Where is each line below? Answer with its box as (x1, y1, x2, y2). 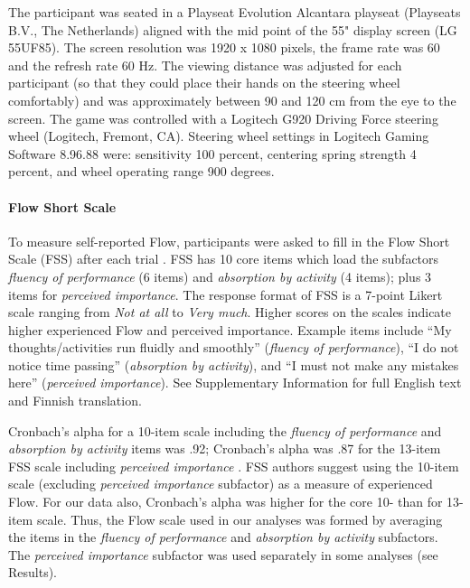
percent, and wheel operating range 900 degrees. (8, 162, 275, 181)
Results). (8, 563, 58, 582)
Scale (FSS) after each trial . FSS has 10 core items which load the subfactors (8, 249, 439, 268)
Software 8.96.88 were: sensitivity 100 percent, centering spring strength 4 (8, 144, 417, 163)
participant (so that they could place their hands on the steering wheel (8, 73, 400, 92)
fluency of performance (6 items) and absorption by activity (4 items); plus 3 (8, 266, 432, 285)
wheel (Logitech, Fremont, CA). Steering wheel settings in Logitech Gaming (8, 126, 429, 145)
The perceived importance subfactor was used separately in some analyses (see (8, 545, 438, 564)
